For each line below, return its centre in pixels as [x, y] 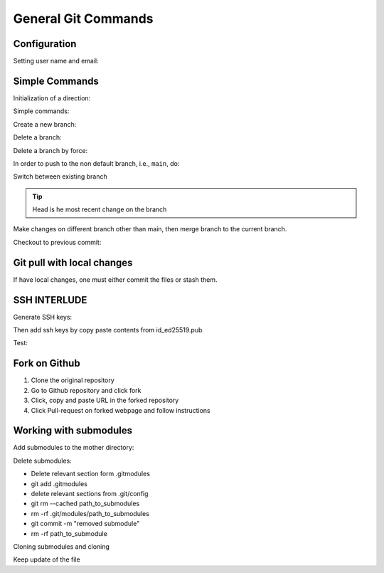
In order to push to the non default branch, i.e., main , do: [96, 163]
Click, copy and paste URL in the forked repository [105, 400]
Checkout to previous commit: [57, 242]
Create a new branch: [45, 124]
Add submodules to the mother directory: [74, 448]
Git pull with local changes [73, 262]
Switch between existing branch [60, 177]
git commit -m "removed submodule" [85, 524]
